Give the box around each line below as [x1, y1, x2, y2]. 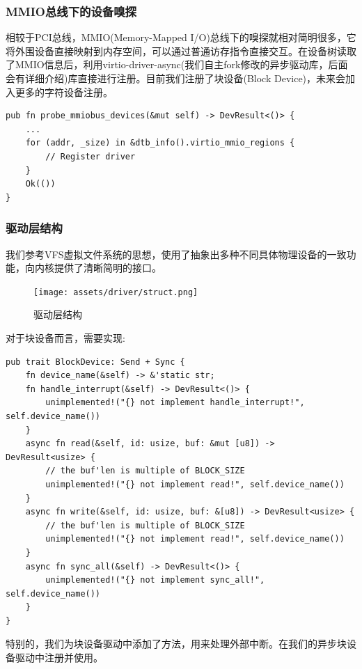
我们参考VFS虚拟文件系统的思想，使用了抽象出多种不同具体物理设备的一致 [6, 246, 347, 261]
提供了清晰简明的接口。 [54, 260, 162, 275]
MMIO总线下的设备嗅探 [6, 2, 136, 19]
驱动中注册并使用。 [15, 650, 103, 665]
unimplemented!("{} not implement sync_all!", [45, 575, 265, 585]
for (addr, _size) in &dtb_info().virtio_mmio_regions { [25, 138, 295, 148]
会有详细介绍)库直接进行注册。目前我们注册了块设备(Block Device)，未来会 [6, 71, 346, 85]
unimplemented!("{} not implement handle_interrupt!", [45, 398, 305, 408]
